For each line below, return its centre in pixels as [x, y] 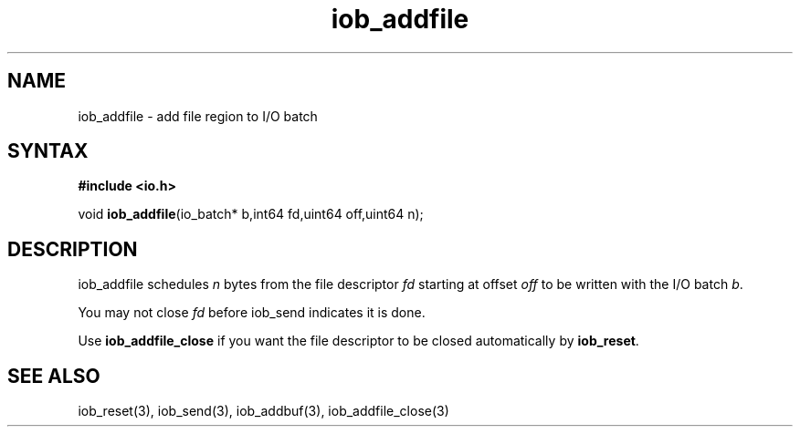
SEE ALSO [54, 376]
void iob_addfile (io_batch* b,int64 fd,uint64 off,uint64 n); [251, 214]
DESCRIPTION [73, 249]
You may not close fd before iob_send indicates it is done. [252, 313]
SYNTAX [48, 151]
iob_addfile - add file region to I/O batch [198, 116]
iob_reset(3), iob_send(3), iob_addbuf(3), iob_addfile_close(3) [263, 411]
